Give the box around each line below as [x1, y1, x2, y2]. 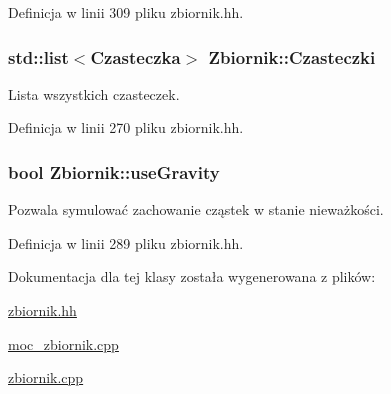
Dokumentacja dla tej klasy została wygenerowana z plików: [8, 266, 376, 287]
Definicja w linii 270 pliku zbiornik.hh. [8, 117, 244, 138]
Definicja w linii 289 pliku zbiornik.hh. [8, 232, 244, 253]
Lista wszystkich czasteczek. [8, 83, 180, 104]
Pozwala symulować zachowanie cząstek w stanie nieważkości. [8, 199, 384, 220]
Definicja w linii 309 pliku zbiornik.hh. [8, 2, 244, 22]
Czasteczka [90, 44, 181, 69]
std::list [8, 44, 69, 69]
